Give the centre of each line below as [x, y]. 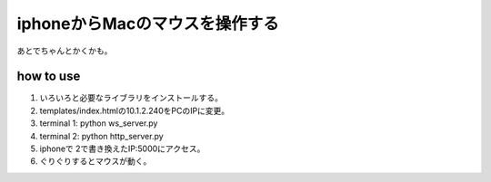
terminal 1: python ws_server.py [99, 123]
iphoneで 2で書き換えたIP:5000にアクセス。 [122, 148]
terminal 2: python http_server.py [101, 136]
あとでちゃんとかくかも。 [65, 51]
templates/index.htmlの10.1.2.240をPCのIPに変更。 [135, 110]
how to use [49, 77]
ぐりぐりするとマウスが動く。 [95, 161]
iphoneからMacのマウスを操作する [148, 24]
